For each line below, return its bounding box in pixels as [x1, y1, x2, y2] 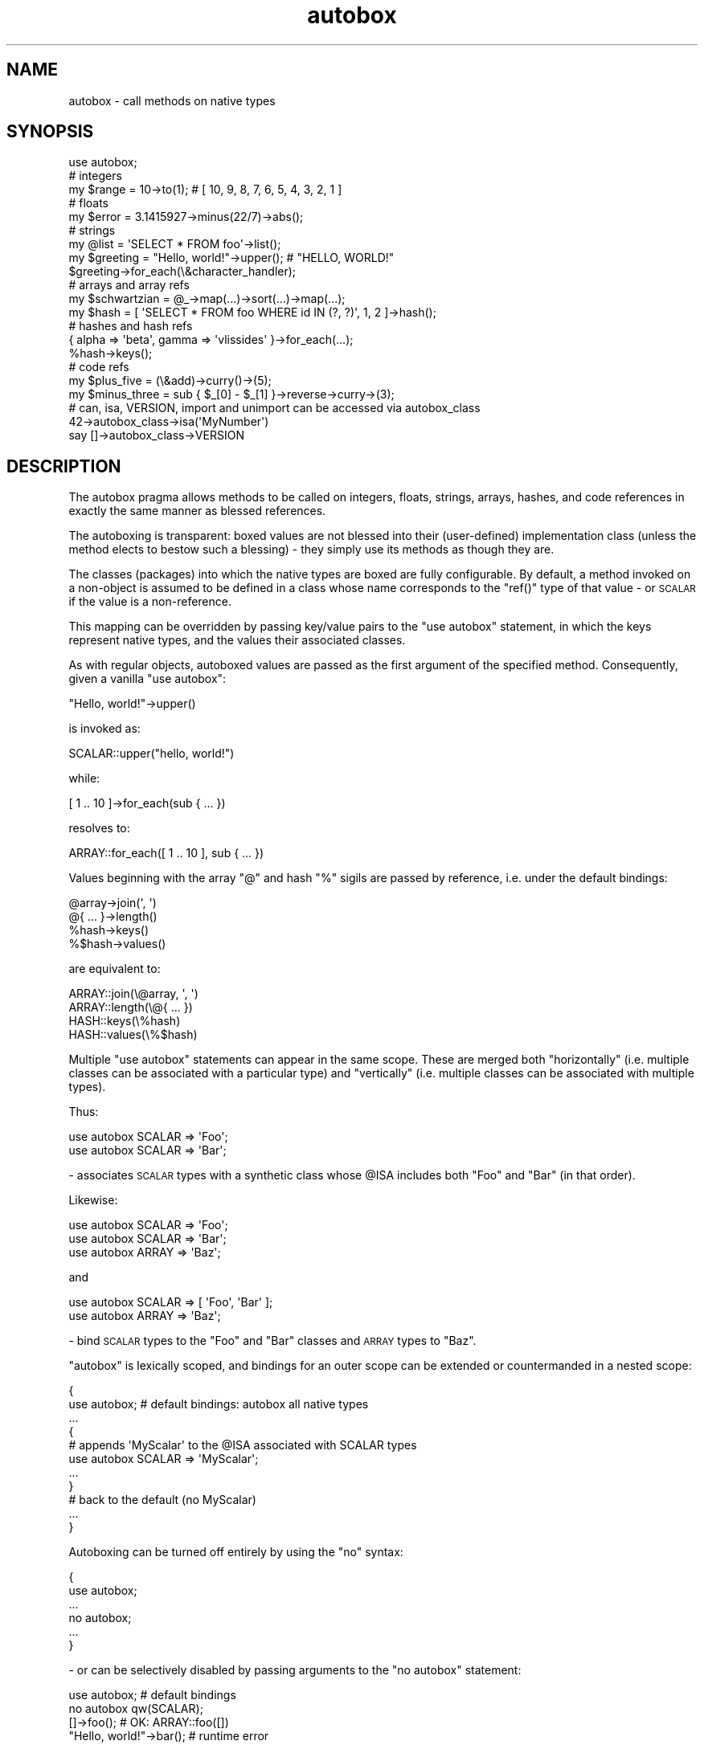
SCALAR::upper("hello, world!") [68, 746, 235, 761]
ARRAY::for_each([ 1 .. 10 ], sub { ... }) [68, 846, 264, 860]
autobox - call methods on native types [68, 93, 276, 108]
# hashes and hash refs [68, 319, 193, 333]
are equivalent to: [68, 962, 161, 976]
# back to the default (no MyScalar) [68, 1493, 256, 1507]
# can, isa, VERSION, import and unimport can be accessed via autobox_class [68, 401, 481, 415]
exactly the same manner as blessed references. [68, 504, 326, 518]
